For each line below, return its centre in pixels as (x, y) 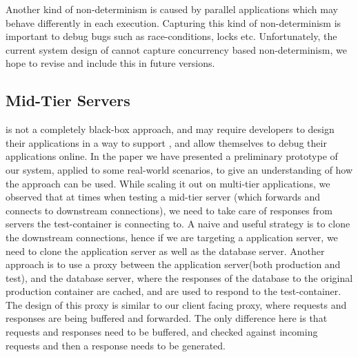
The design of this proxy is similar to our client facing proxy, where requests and (176, 304)
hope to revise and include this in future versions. (110, 63)
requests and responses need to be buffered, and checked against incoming (162, 332)
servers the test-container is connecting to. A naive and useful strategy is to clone (178, 224)
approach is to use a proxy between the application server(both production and (173, 264)
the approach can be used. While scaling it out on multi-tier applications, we (168, 183)
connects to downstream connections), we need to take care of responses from (169, 210)
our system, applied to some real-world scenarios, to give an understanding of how (179, 169)
